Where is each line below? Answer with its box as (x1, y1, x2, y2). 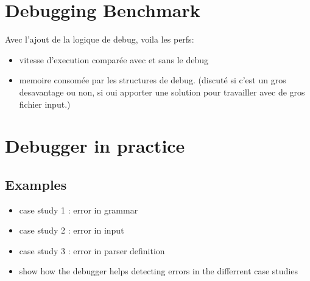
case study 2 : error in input (19, 224, 124, 237)
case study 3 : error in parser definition (19, 244, 165, 257)
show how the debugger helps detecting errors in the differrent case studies (19, 265, 298, 277)
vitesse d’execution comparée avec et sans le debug (19, 53, 209, 66)
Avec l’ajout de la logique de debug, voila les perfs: (5, 33, 194, 46)
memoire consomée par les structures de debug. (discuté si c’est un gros (19, 74, 286, 86)
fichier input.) (19, 97, 71, 110)
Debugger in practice (5, 133, 185, 158)
